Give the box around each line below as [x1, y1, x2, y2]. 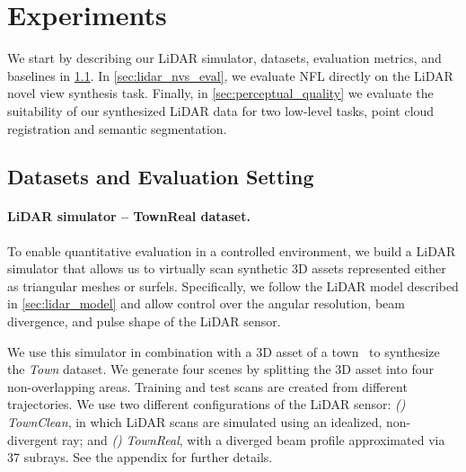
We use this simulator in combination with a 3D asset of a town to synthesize [7, 342, 440, 361]
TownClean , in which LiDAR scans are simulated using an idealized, [7, 413, 382, 432]
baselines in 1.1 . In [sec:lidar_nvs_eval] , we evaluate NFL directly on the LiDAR [7, 66, 453, 85]
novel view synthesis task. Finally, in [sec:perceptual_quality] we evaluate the [7, 84, 434, 102]
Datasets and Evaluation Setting [7, 163, 314, 191]
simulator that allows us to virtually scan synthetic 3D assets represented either [7, 259, 446, 278]
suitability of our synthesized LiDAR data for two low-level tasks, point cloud [7, 101, 435, 120]
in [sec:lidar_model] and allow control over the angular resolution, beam [7, 294, 405, 313]
